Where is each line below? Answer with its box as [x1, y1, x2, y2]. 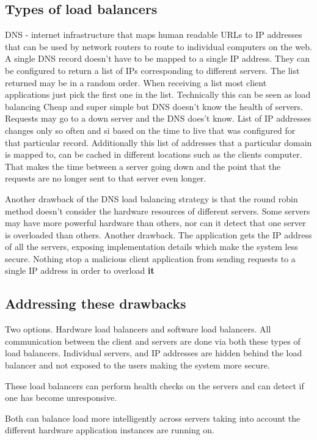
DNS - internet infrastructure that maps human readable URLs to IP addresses [5, 28, 302, 41]
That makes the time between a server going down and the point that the [5, 159, 281, 172]
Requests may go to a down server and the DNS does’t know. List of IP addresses [5, 112, 312, 125]
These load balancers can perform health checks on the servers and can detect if [5, 379, 304, 392]
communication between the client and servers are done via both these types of [5, 334, 301, 347]
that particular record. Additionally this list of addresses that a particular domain [5, 136, 312, 148]
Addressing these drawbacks [5, 294, 186, 313]
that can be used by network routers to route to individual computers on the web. [5, 40, 312, 53]
